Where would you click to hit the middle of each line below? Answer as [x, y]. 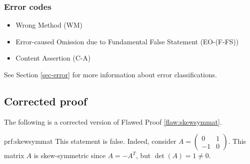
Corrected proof [46, 101]
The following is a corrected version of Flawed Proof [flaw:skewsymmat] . [113, 121]
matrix [14, 155]
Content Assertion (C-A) [53, 58]
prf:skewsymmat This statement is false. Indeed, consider [90, 141]
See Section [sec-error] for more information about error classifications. [110, 74]
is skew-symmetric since [70, 155]
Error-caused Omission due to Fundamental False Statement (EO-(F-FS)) [127, 41]
